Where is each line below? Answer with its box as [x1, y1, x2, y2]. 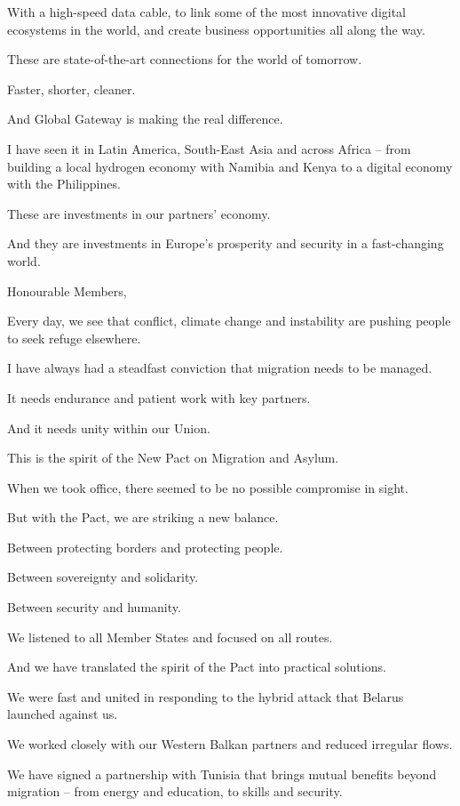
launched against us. [7, 705, 118, 723]
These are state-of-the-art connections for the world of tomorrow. [7, 50, 362, 69]
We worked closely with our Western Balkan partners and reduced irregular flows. [7, 735, 453, 754]
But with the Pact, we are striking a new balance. [7, 508, 279, 527]
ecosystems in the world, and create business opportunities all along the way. [7, 20, 425, 38]
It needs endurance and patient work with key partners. [7, 388, 311, 407]
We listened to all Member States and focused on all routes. [7, 627, 333, 646]
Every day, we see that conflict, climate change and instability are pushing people [7, 311, 451, 330]
